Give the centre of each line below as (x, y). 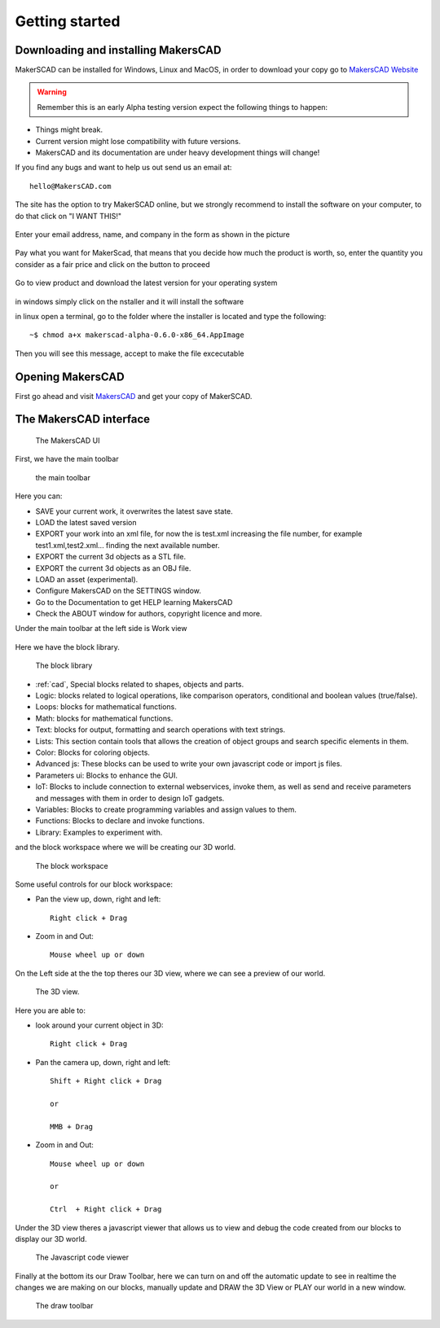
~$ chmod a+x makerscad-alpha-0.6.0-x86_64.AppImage (137, 335)
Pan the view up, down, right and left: (98, 899)
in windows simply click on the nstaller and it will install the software (130, 301)
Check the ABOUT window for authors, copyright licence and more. (149, 614)
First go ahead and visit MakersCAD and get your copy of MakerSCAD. (134, 396)
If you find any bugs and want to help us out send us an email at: (123, 168)
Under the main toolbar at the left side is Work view (101, 629)
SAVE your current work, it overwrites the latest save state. (134, 511)
